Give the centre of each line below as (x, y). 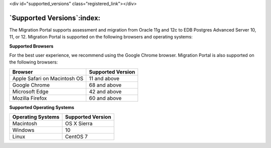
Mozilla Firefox (30, 98)
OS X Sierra (79, 123)
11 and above (104, 78)
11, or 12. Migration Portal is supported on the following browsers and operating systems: (101, 37)
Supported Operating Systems (42, 107)
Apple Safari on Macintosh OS (48, 78)
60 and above (105, 98)
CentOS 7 (76, 136)
